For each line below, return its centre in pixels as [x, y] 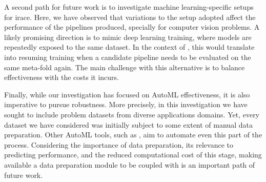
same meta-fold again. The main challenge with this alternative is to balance [125, 67]
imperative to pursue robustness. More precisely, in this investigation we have [126, 104]
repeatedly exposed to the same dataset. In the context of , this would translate [129, 47]
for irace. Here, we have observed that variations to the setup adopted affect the [130, 17]
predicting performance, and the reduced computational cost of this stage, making [133, 155]
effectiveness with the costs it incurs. [62, 77]
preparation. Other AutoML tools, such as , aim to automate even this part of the [133, 135]
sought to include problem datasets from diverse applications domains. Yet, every [132, 114]
